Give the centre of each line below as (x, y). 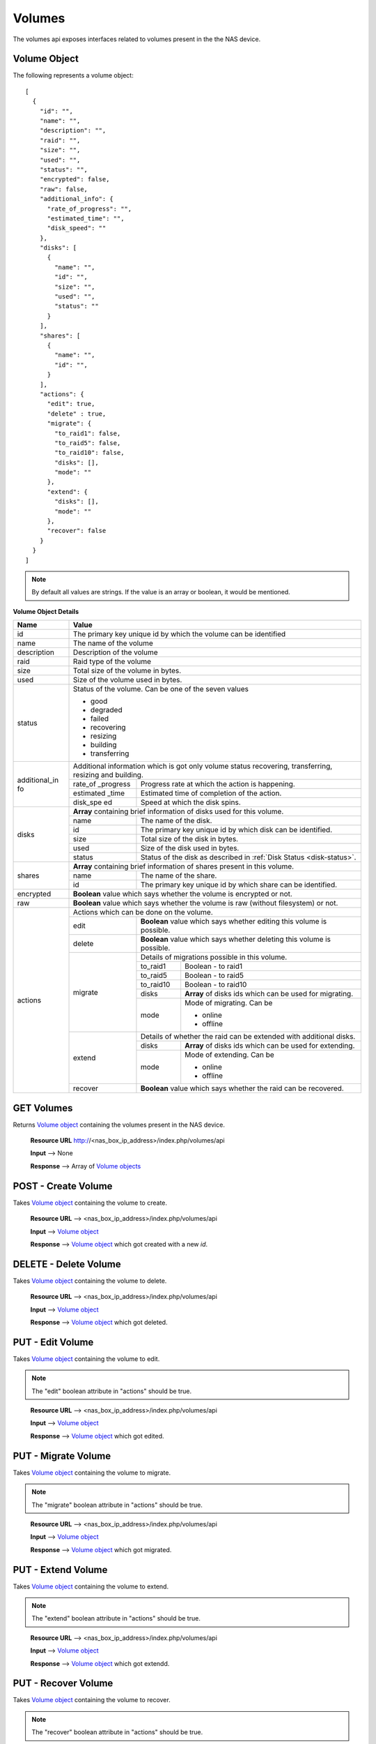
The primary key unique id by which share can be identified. (239, 885)
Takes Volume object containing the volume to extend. (91, 1586)
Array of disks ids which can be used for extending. (270, 1046)
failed (100, 719)
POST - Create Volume (63, 1186)
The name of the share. (179, 875)
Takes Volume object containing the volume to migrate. (92, 1473)
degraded (107, 710)
